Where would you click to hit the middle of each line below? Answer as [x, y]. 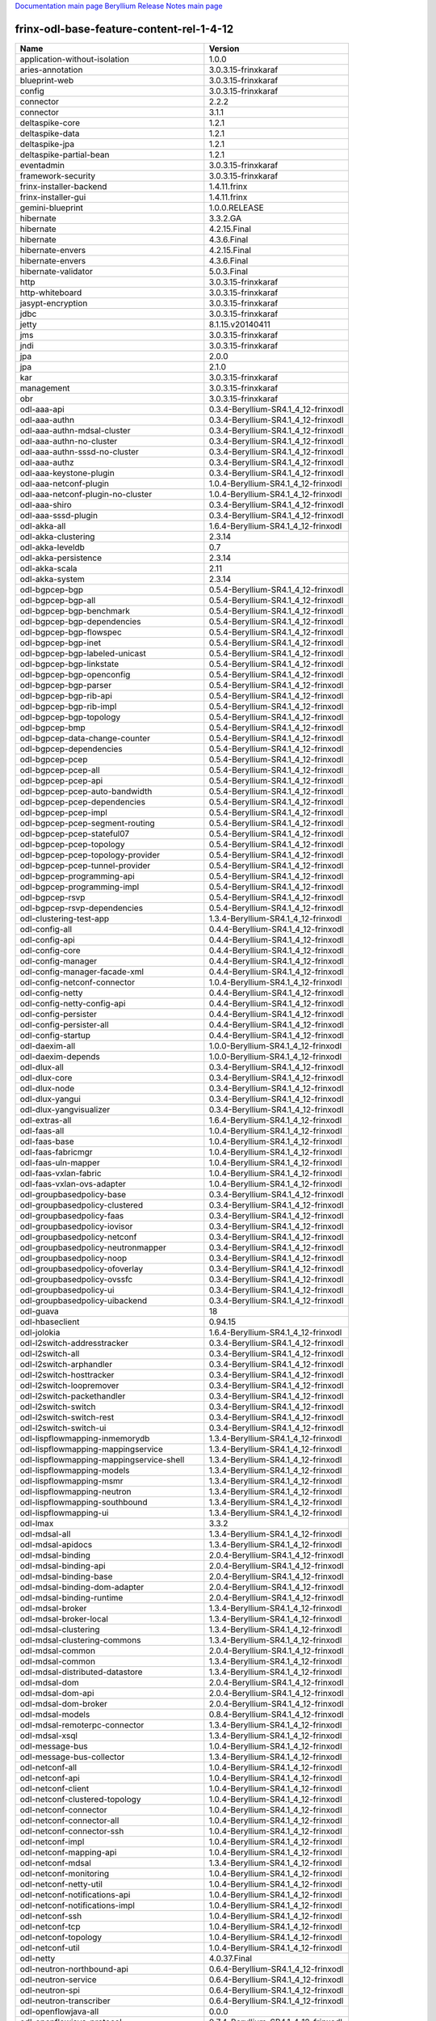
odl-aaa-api [42, 409]
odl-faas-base [47, 1141]
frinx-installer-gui [53, 196]
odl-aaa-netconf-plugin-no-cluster [86, 494]
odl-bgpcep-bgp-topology [70, 717]
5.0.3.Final [228, 271]
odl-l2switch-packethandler [73, 1396]
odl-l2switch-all [50, 1353]
